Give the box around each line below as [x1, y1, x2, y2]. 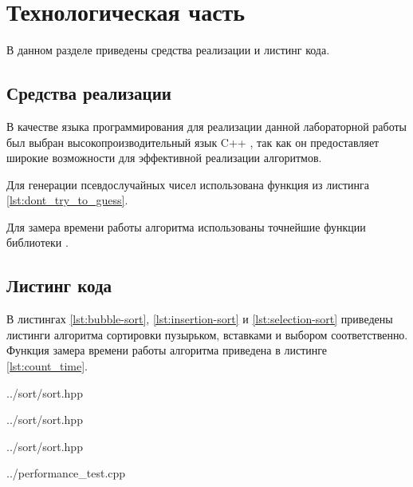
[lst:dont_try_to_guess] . [6, 192, 128, 208]
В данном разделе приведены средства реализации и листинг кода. [6, 42, 330, 58]
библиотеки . [6, 234, 69, 251]
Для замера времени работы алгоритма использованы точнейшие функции [6, 218, 366, 235]
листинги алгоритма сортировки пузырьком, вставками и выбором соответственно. [6, 326, 408, 342]
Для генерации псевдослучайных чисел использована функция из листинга [6, 176, 369, 192]
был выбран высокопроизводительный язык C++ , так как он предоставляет [6, 133, 380, 150]
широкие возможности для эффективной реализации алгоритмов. [6, 149, 322, 166]
